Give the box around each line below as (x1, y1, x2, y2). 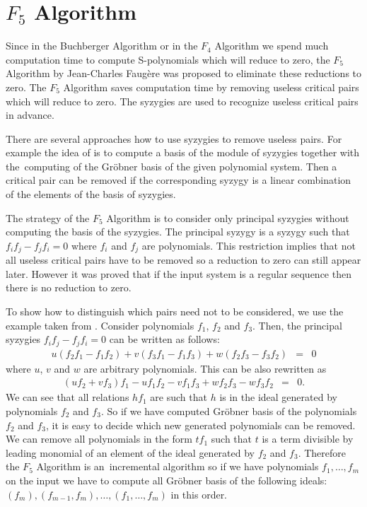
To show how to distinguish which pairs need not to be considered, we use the (6, 304, 344, 319)
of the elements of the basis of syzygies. (6, 187, 176, 202)
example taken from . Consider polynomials (6, 317, 194, 332)
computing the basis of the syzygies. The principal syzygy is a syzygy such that (6, 224, 350, 239)
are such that (150, 390, 207, 404)
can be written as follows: (109, 332, 220, 346)
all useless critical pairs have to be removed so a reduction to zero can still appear (6, 252, 361, 267)
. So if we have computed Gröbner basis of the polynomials (100, 403, 357, 418)
